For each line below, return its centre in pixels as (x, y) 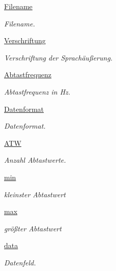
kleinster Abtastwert (35, 194)
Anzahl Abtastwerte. (35, 160)
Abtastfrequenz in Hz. (37, 91)
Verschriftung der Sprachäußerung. (59, 57)
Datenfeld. (20, 262)
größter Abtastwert (33, 228)
